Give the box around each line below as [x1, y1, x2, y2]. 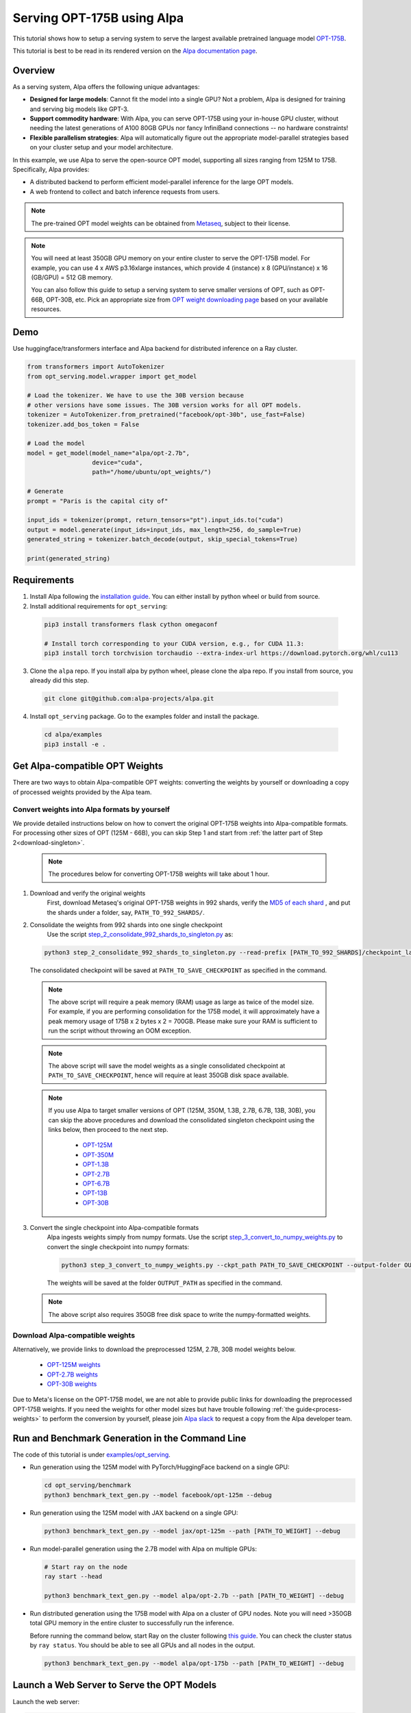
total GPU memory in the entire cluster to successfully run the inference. [29, 1619, 234, 1627]
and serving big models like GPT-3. [29, 105, 129, 113]
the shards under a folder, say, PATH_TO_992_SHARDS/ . [47, 908, 205, 916]
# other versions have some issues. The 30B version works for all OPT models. [27, 401, 302, 409]
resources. [31, 305, 62, 313]
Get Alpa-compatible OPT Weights [12, 761, 164, 772]
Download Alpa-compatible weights [12, 1331, 136, 1340]
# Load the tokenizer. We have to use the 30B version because [27, 391, 245, 399]
